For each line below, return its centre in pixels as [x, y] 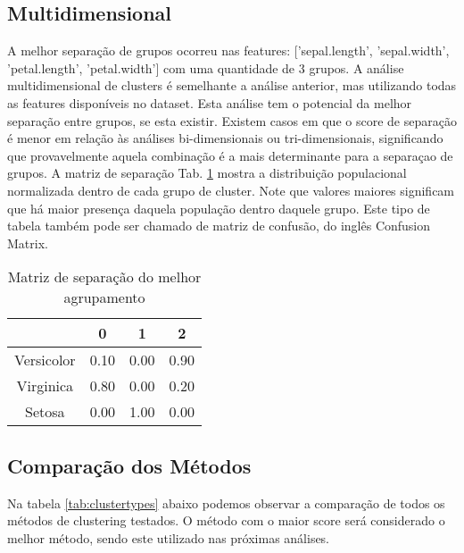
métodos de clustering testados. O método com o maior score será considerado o [226, 520]
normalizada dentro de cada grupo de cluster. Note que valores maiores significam [231, 190]
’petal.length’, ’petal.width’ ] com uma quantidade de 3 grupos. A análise [206, 67]
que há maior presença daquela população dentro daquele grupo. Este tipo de [219, 208]
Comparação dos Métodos [129, 465]
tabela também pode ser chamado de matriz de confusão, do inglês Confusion [219, 226]
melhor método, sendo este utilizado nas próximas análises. [169, 537]
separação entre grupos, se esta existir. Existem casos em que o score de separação [232, 120]
